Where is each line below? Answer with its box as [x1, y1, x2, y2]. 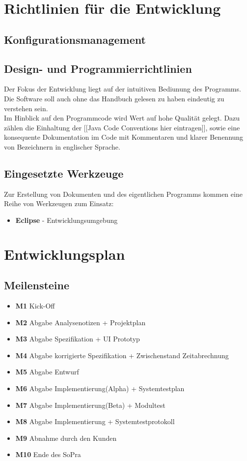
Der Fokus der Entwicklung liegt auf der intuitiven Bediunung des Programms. [4, 84, 241, 94]
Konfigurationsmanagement [4, 31, 146, 47]
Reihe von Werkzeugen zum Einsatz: [4, 198, 114, 209]
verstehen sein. [4, 103, 48, 113]
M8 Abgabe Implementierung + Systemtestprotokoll [15, 416, 175, 427]
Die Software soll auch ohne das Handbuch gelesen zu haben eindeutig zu [4, 93, 224, 103]
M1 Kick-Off [15, 301, 55, 311]
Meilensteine [4, 277, 70, 293]
